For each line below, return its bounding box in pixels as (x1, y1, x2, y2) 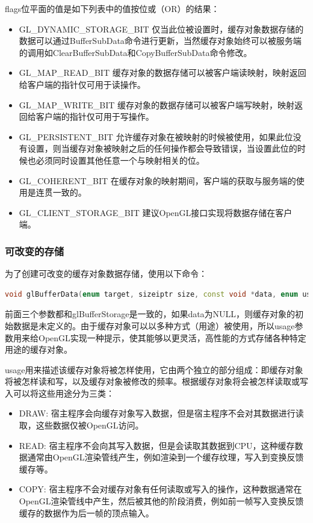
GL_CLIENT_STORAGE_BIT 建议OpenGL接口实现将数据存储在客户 (19, 206, 293, 218)
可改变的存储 (5, 243, 64, 258)
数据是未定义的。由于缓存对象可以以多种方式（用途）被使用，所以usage (13, 319, 295, 332)
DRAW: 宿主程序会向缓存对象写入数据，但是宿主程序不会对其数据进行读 (19, 407, 304, 419)
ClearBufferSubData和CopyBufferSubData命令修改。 (52, 46, 252, 58)
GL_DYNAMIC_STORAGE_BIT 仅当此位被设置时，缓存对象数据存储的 (19, 22, 304, 35)
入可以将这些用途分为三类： (5, 386, 114, 399)
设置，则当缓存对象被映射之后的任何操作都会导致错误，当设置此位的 (27, 142, 297, 155)
